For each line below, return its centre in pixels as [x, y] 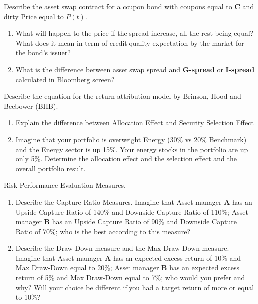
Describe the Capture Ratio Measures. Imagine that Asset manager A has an [134, 202]
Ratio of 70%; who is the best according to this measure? [103, 231]
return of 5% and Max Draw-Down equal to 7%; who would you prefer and [130, 277]
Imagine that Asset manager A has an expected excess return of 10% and [128, 257]
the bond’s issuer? [43, 53]
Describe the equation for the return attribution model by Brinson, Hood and [123, 96]
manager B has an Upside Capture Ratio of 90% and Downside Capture [126, 222]
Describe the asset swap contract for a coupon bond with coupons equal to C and [129, 6]
